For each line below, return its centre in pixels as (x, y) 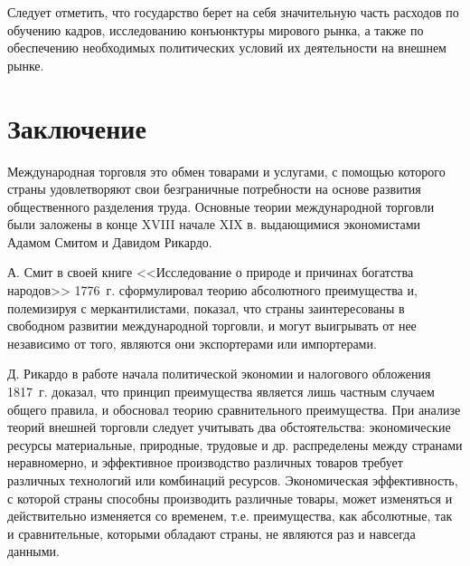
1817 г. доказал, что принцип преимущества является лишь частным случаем (221, 392)
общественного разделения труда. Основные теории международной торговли (221, 206)
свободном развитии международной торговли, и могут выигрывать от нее (212, 326)
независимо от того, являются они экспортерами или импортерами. (192, 343)
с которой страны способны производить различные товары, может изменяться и (230, 498)
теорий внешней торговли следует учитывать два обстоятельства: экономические (229, 427)
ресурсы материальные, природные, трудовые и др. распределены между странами (235, 444)
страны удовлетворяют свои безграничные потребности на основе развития (214, 189)
